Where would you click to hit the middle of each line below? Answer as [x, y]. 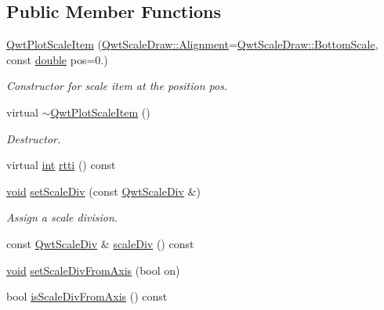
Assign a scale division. [62, 217]
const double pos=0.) [57, 59]
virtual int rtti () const [61, 165]
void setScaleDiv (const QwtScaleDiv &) [103, 191]
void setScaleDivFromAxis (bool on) [93, 270]
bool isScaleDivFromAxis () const [87, 296]
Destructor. [34, 138]
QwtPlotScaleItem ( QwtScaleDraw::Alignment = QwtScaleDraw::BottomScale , [192, 44]
